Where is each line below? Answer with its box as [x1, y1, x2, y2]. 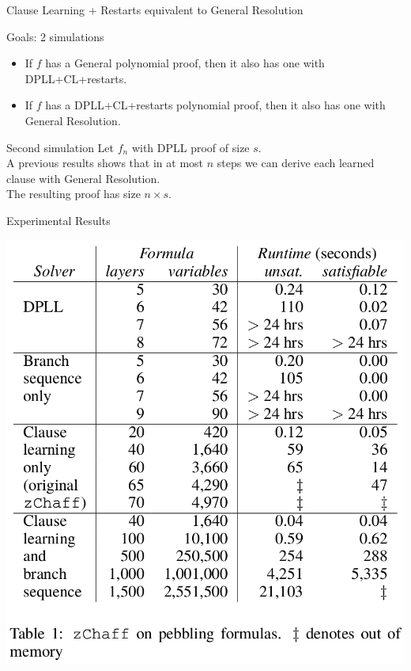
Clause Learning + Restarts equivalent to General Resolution [6, 2, 304, 17]
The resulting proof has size [6, 185, 141, 202]
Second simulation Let [6, 139, 114, 155]
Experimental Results [6, 212, 111, 228]
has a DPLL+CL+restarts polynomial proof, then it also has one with [45, 97, 386, 113]
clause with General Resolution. [6, 170, 160, 186]
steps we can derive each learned [217, 154, 375, 171]
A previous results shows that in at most [6, 154, 204, 171]
